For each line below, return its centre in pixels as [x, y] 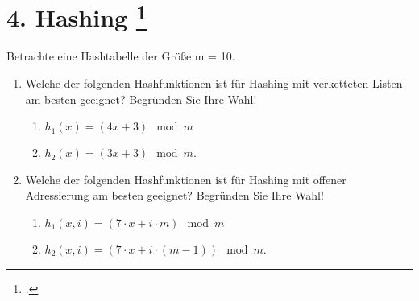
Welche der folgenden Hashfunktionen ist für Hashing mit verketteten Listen [214, 83]
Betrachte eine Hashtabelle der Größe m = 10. [121, 56]
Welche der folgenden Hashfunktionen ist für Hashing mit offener [186, 179]
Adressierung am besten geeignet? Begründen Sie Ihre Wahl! [174, 195]
